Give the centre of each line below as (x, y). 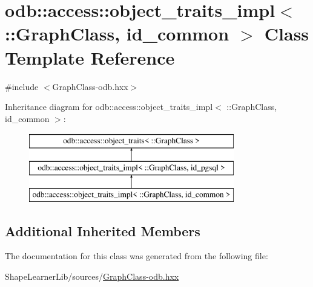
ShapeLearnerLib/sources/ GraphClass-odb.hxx (92, 276)
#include (22, 86)
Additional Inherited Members (103, 231)
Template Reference (90, 57)
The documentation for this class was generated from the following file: (137, 256)
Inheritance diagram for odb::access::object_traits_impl (109, 107)
